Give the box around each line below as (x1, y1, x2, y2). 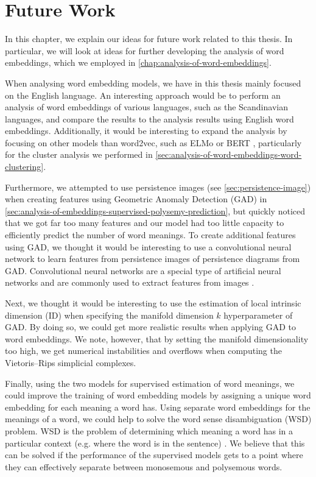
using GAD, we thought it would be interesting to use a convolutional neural (5, 240, 292, 253)
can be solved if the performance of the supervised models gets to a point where (5, 448, 303, 461)
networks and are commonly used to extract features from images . (5, 276, 255, 289)
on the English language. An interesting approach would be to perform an (5, 88, 281, 101)
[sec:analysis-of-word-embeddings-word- (155, 148, 302, 161)
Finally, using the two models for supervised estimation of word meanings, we (5, 376, 295, 389)
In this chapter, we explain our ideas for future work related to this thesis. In (5, 32, 293, 45)
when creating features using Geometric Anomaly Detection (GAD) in (5, 193, 267, 205)
